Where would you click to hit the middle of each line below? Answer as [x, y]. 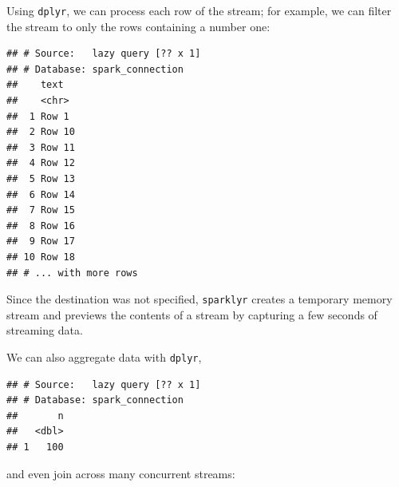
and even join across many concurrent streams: [121, 473]
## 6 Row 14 [41, 194]
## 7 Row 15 [41, 210]
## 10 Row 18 [41, 257]
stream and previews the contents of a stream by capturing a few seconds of [192, 314]
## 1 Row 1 [38, 116]
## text [35, 85]
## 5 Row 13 [41, 179]
